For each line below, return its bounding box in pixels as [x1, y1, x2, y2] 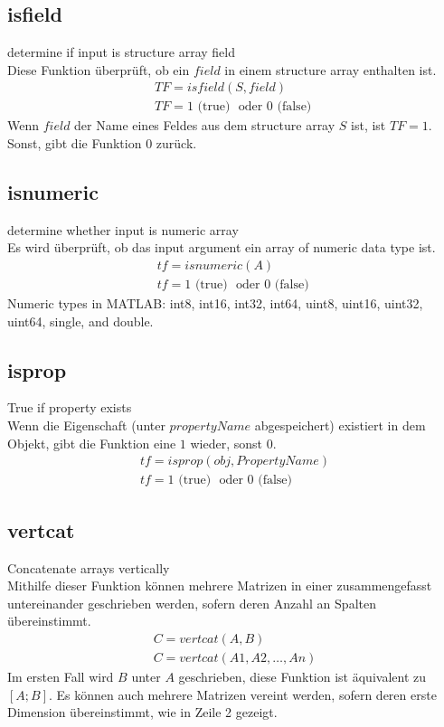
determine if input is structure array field [7, 42, 235, 61]
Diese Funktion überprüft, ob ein [7, 60, 190, 79]
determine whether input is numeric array [7, 220, 239, 239]
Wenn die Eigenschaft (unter [7, 416, 165, 435]
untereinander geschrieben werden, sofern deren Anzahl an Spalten [7, 593, 376, 612]
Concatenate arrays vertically [7, 558, 170, 577]
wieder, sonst [190, 433, 262, 452]
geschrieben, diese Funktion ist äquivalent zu [178, 666, 427, 685]
